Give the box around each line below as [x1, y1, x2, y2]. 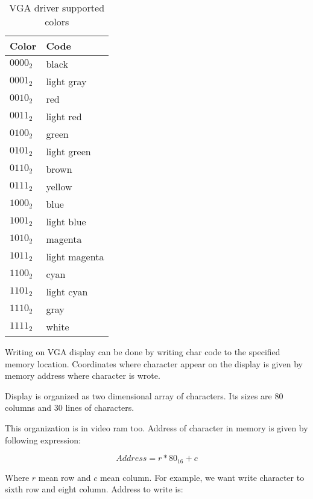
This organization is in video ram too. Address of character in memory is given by [5, 421, 308, 434]
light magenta [46, 249, 104, 263]
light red [46, 109, 82, 123]
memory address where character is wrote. [5, 369, 160, 382]
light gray [46, 74, 87, 88]
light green [46, 144, 91, 158]
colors [45, 14, 69, 28]
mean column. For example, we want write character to [100, 471, 305, 483]
